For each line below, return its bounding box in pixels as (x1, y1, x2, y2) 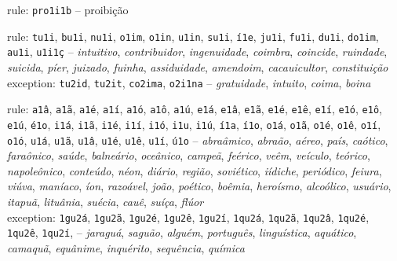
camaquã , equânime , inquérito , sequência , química (7, 239, 245, 255)
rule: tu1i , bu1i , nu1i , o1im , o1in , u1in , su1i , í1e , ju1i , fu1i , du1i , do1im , (7, 28, 379, 44)
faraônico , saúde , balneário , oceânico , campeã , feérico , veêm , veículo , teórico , (7, 147, 370, 164)
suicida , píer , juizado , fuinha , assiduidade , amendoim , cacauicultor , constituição (7, 58, 388, 75)
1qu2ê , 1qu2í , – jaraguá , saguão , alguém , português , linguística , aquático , (7, 224, 357, 241)
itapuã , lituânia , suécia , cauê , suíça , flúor (7, 193, 204, 209)
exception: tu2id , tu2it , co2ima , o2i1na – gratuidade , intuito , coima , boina (7, 74, 371, 90)
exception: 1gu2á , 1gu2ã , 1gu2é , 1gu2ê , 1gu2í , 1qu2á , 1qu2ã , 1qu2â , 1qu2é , (7, 208, 370, 225)
